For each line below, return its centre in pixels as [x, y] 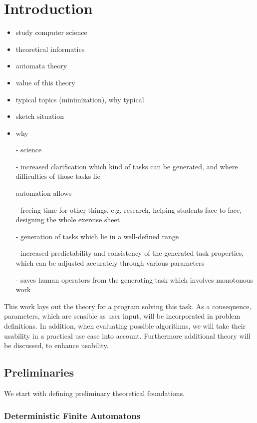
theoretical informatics [50, 49]
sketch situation [40, 116]
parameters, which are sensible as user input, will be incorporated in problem [122, 316]
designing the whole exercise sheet [68, 219]
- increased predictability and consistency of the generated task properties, [130, 253]
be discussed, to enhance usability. [56, 345]
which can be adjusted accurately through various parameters [110, 263]
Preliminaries [39, 372]
